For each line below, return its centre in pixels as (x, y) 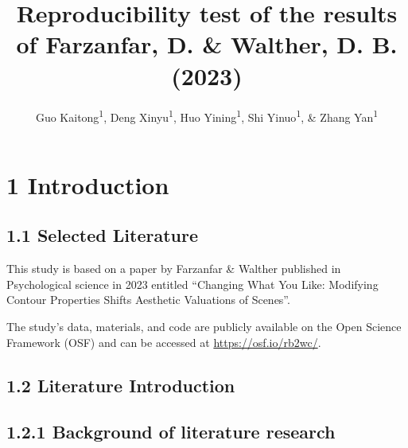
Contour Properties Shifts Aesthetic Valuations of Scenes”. (148, 300)
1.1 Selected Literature (102, 235)
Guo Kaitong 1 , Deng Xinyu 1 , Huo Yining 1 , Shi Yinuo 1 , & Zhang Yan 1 (207, 115)
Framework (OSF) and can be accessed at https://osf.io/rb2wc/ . (164, 342)
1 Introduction (88, 184)
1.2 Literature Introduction (121, 385)
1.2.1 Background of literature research (171, 432)
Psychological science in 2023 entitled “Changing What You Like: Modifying (192, 284)
